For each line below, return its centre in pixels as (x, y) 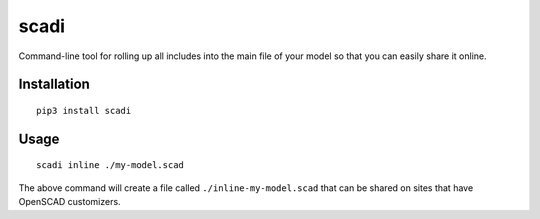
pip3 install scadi (84, 110)
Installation (54, 84)
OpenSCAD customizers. (69, 202)
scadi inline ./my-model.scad (110, 165)
